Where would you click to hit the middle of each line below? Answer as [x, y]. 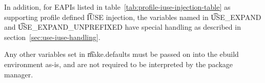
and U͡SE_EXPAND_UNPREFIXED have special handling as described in [123, 27]
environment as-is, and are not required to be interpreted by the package [119, 64]
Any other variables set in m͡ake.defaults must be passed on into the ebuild [121, 54]
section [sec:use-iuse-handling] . [52, 37]
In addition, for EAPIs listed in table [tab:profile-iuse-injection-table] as [117, 7]
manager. [19, 74]
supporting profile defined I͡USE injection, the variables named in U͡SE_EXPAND [133, 17]
